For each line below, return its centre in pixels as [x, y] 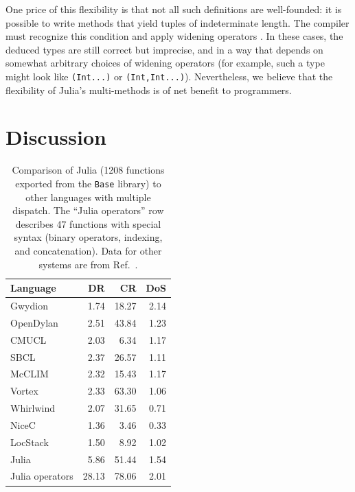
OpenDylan [34, 322]
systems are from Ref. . [88, 264]
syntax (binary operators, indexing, [88, 237]
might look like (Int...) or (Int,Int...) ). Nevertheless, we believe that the [169, 76]
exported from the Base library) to [88, 183]
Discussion [56, 137]
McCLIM [30, 374]
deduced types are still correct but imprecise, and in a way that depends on [164, 49]
